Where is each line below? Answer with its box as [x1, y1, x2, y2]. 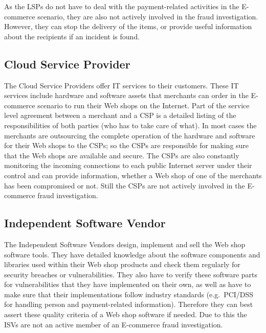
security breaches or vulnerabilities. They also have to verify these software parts [4, 269, 258, 279]
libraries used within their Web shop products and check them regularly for [4, 259, 240, 270]
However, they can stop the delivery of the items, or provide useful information [4, 21, 252, 32]
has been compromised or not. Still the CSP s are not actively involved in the [4, 180, 245, 191]
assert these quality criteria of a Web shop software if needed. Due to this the [4, 309, 247, 320]
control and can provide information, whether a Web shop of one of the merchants [4, 170, 262, 180]
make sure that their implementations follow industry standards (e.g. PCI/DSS [4, 289, 254, 299]
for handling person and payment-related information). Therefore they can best [4, 299, 253, 310]
